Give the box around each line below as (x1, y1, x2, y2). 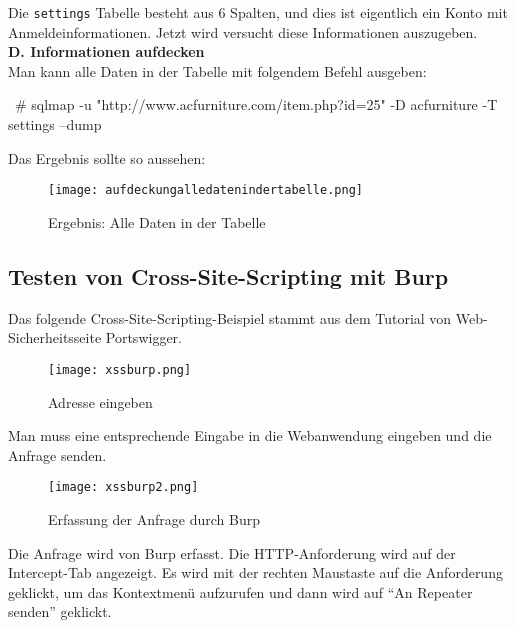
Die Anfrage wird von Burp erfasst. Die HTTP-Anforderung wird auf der (8, 542, 456, 563)
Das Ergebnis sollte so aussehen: (8, 147, 206, 168)
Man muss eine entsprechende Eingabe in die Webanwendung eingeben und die (8, 425, 492, 446)
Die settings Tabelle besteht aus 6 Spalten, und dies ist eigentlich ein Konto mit (8, 2, 508, 22)
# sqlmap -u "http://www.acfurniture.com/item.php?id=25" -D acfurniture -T (14, 94, 498, 115)
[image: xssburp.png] (48, 362, 192, 377)
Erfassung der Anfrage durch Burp (48, 508, 260, 529)
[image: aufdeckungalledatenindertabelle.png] (48, 183, 363, 198)
